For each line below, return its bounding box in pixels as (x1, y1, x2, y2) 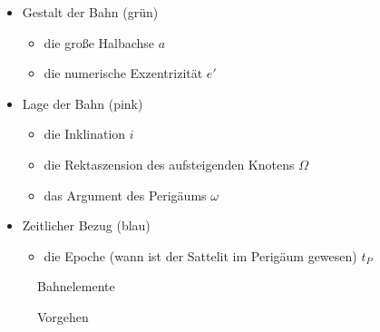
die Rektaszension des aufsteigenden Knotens (44, 154, 295, 173)
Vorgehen (37, 307, 89, 326)
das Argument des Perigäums (44, 185, 207, 204)
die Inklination (44, 124, 126, 143)
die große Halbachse (44, 33, 155, 52)
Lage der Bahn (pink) (22, 93, 143, 112)
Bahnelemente (37, 277, 115, 296)
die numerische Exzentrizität (44, 63, 203, 83)
